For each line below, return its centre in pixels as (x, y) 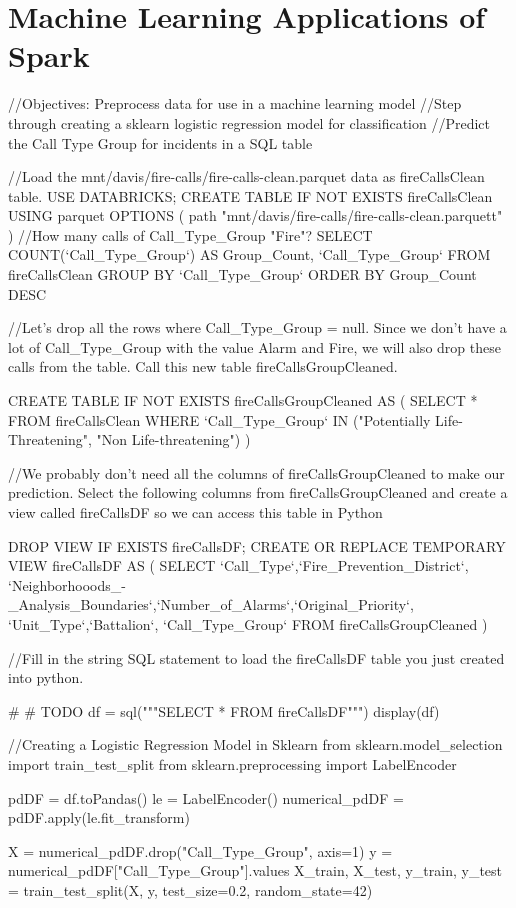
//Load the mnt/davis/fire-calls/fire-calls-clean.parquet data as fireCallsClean (246, 176)
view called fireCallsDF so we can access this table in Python (195, 512)
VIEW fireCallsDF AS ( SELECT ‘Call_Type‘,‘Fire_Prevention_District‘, (238, 565)
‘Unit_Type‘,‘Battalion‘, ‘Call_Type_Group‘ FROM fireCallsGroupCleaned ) (248, 623)
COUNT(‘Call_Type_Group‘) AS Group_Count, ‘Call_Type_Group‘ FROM (249, 254)
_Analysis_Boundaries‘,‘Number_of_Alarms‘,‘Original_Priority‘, (211, 604)
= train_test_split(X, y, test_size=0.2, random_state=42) (190, 889)
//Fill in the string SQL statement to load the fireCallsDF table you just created (256, 657)
